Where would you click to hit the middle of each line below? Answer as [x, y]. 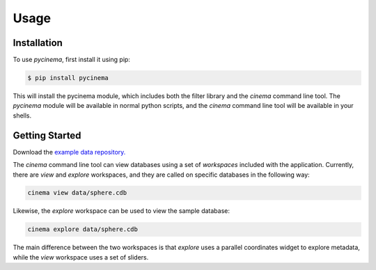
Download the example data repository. [69, 152]
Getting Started [47, 135]
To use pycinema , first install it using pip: [71, 60]
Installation [38, 43]
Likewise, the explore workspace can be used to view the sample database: [121, 211]
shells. [22, 116]
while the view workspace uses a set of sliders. [81, 257]
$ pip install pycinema [68, 78]
